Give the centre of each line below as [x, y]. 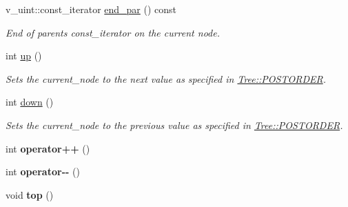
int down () [30, 102]
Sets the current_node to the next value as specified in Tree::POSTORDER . [166, 78]
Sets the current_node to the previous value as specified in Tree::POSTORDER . [174, 125]
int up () [24, 56]
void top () [30, 194]
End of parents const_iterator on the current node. [113, 32]
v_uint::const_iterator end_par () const [91, 9]
